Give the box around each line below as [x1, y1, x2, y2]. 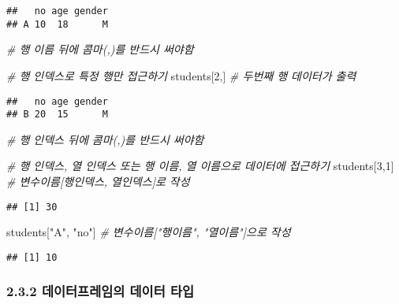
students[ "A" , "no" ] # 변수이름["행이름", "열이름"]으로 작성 [6, 224, 291, 240]
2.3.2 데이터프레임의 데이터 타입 [6, 281, 195, 301]
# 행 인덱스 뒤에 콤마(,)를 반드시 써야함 [6, 131, 204, 147]
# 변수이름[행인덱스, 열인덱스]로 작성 [6, 173, 190, 189]
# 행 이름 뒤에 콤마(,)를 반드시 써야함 [6, 41, 194, 57]
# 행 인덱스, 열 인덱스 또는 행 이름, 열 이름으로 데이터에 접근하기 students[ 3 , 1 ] [6, 158, 394, 174]
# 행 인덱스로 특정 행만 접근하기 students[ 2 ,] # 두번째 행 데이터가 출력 [6, 67, 356, 83]
